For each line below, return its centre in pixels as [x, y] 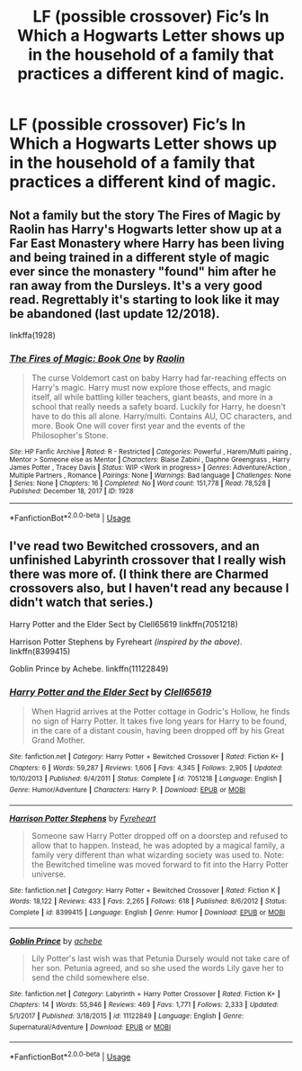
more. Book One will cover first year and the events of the [138, 426]
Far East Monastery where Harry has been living [147, 243]
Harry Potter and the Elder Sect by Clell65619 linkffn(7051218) [124, 624]
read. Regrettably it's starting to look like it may [145, 299]
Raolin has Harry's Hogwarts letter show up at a [146, 229]
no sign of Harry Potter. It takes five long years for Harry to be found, [159, 721]
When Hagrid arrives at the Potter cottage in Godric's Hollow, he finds [160, 712]
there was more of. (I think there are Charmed [139, 575]
